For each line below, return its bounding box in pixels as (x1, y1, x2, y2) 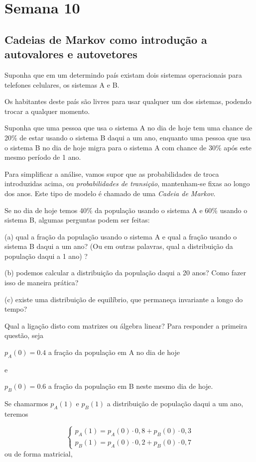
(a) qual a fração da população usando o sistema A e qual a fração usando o (4, 231, 237, 241)
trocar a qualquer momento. (4, 106, 90, 116)
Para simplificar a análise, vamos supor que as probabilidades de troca (4, 168, 219, 179)
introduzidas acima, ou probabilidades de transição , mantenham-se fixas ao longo (4, 178, 250, 189)
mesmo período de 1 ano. (4, 152, 81, 162)
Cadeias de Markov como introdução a (4, 31, 207, 47)
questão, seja (4, 330, 43, 341)
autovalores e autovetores (4, 46, 137, 62)
